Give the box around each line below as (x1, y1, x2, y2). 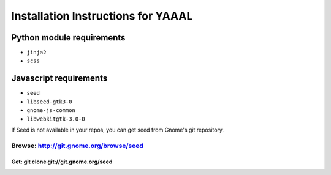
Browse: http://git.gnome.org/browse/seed (11, 141, 143, 150)
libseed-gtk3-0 (26, 98, 73, 105)
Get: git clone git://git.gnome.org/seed (11, 158, 113, 165)
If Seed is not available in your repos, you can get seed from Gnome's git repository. (11, 126, 224, 133)
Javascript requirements (11, 73, 108, 84)
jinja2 (26, 49, 47, 56)
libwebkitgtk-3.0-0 (26, 115, 85, 122)
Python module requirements (11, 32, 126, 43)
